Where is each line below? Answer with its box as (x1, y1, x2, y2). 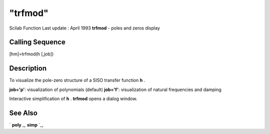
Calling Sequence (9, 38, 66, 46)
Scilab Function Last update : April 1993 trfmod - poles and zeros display (9, 25, 160, 31)
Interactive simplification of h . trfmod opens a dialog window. (9, 95, 137, 102)
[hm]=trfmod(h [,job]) (9, 51, 54, 57)
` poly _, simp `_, (9, 122, 43, 128)
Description (9, 64, 47, 72)
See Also (9, 108, 37, 117)
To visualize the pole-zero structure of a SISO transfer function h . (9, 77, 145, 83)
